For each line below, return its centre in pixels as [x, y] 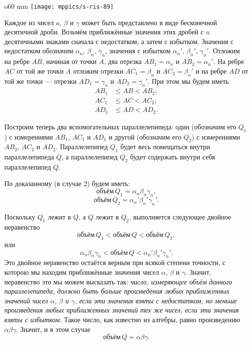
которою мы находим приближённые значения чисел [82, 272]
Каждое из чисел [29, 22]
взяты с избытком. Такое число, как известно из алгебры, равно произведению [122, 319]
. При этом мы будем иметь [188, 81]
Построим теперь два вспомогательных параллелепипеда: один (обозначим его [120, 126]
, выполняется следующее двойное [180, 216]
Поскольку [20, 216]
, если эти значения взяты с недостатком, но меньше [156, 300]
